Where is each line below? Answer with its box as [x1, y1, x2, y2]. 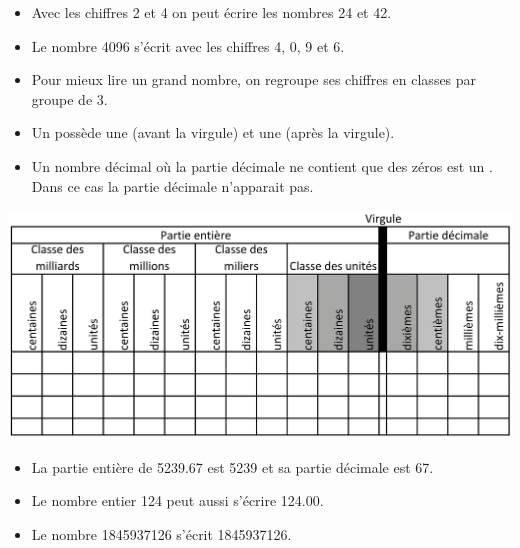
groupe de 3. [31, 88, 108, 109]
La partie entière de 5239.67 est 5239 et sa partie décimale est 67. [31, 456, 434, 477]
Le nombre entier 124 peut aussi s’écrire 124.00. [31, 490, 324, 511]
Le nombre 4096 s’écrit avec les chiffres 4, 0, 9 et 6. [31, 35, 345, 56]
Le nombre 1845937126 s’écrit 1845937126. [31, 524, 292, 545]
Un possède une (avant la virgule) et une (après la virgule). [31, 122, 395, 143]
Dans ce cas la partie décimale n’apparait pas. [31, 175, 314, 196]
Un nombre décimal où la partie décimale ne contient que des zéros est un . [31, 155, 493, 176]
